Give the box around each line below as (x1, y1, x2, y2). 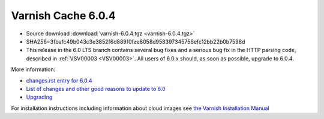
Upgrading (26, 93, 53, 101)
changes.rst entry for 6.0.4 (26, 77, 92, 84)
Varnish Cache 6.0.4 (11, 9, 116, 22)
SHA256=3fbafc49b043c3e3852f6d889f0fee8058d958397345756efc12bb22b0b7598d (26, 38, 245, 45)
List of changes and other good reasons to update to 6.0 (26, 85, 166, 92)
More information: (11, 66, 56, 73)
